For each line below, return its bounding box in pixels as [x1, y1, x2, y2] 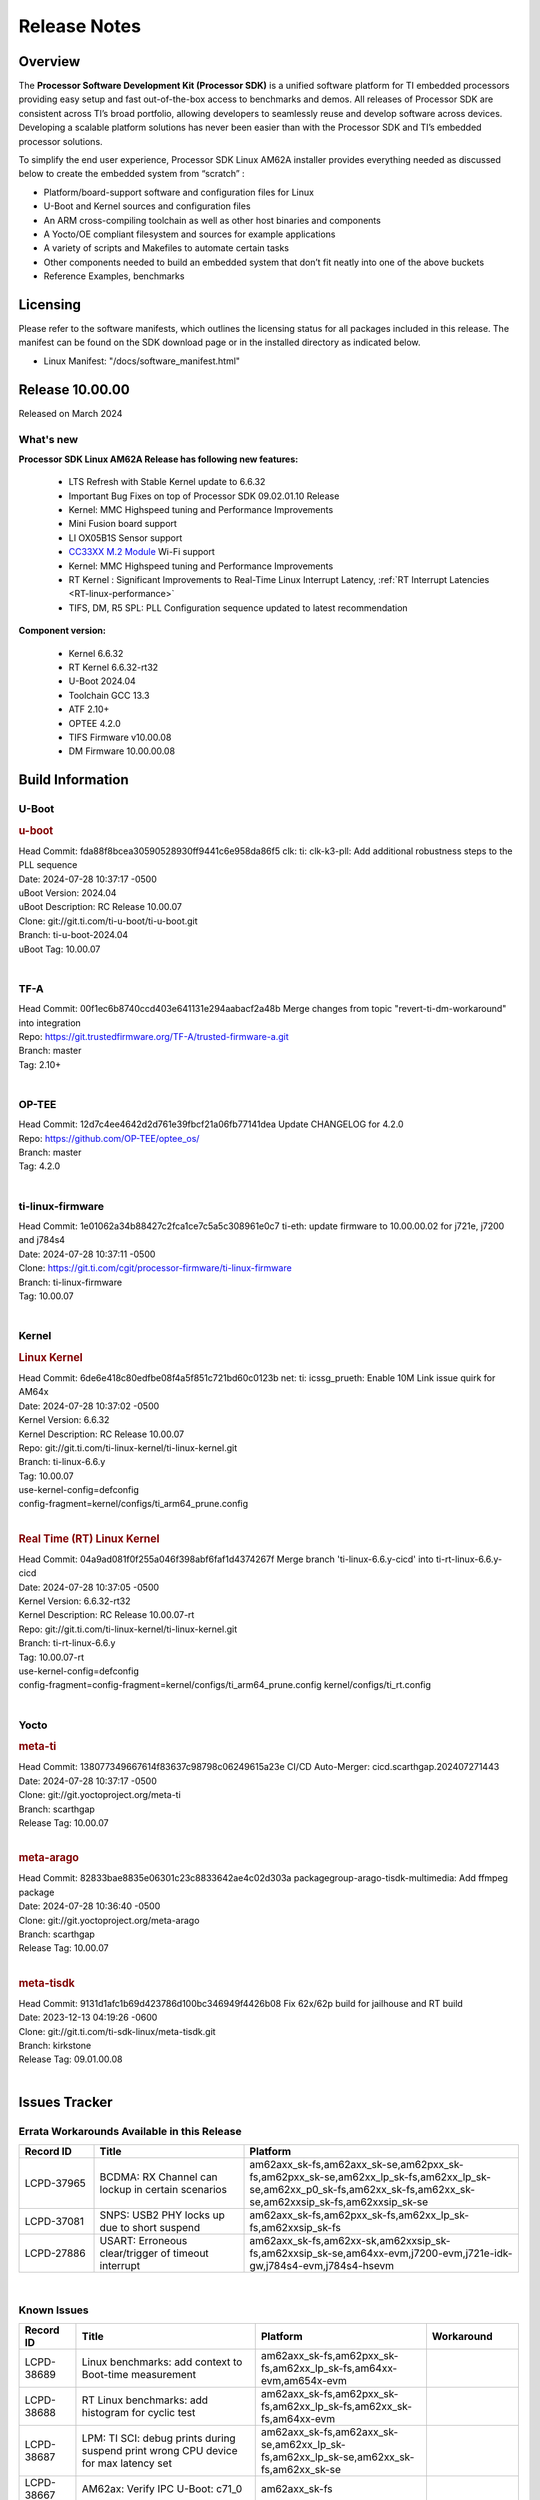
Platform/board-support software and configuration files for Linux [43, 186, 315, 198]
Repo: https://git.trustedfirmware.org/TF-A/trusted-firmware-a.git [18, 1030, 289, 1042]
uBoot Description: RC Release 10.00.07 [18, 901, 182, 913]
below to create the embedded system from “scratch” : [18, 168, 245, 180]
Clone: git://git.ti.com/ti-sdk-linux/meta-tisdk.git [18, 2025, 216, 2037]
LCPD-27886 [24, 2246, 86, 2260]
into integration [18, 1016, 82, 1029]
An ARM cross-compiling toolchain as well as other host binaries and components [43, 214, 382, 226]
